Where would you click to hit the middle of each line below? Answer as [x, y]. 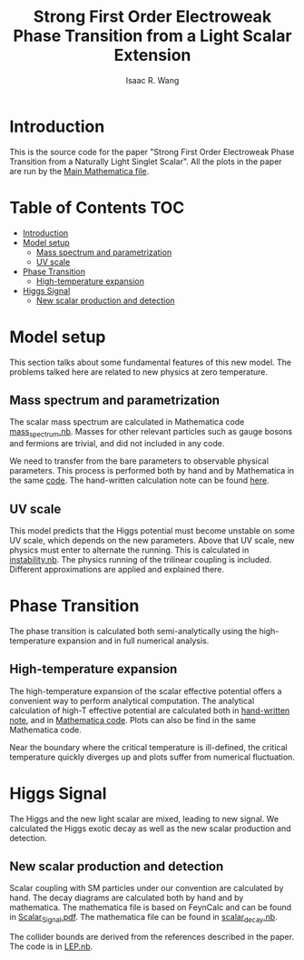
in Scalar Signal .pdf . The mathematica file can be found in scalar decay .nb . [144, 918]
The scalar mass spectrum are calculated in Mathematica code [127, 422]
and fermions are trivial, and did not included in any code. [117, 444]
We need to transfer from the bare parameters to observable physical [139, 461]
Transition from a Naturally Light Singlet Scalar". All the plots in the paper [146, 162]
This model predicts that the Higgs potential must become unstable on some [152, 530]
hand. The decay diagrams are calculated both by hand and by [127, 898]
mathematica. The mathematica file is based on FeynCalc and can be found [151, 907]
